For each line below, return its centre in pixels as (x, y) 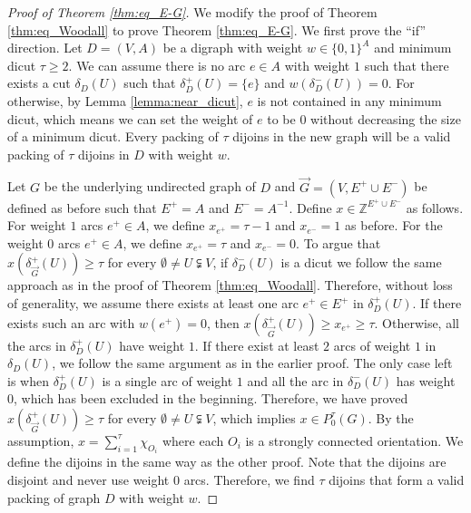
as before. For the (394, 225)
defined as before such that (82, 207)
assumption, (41, 440)
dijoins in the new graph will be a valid (342, 136)
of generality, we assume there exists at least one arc (153, 303)
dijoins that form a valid (397, 479)
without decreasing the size (386, 118)
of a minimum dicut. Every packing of (113, 136)
